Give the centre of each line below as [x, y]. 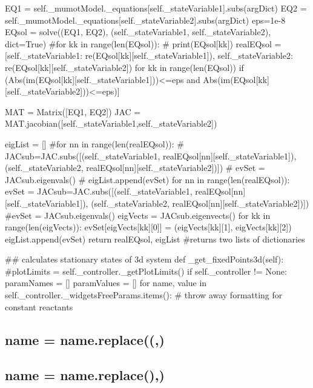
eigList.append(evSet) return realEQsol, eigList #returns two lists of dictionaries [155, 239]
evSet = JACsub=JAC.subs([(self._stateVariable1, [99, 191]
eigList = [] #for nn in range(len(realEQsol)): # [94, 143]
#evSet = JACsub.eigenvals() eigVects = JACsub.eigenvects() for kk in [138, 215]
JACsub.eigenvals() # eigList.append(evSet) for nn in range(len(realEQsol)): [147, 179]
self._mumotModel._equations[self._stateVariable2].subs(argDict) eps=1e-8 [145, 20]
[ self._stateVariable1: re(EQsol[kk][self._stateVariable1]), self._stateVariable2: [149, 55]
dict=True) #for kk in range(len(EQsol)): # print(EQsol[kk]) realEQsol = [143, 43]
